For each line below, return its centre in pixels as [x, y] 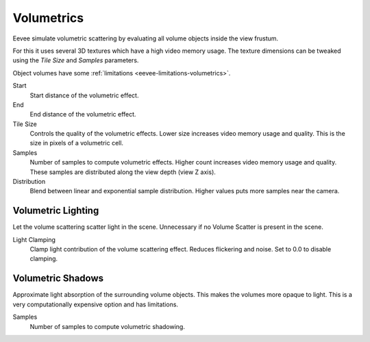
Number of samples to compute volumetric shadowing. [107, 326]
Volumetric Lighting [56, 211]
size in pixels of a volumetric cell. [76, 143]
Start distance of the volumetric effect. [84, 95]
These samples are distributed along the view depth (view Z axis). [123, 172]
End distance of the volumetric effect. [83, 114]
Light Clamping [34, 239]
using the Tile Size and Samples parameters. [76, 60]
